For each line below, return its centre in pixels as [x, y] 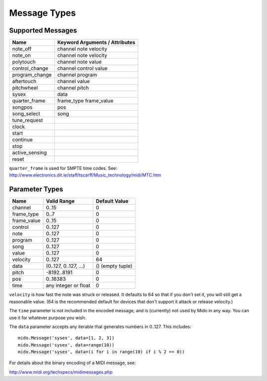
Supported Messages [43, 30]
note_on [22, 55]
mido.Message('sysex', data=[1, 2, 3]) [66, 338]
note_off [22, 49]
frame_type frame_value [85, 101]
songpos [22, 107]
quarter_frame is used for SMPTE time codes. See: [63, 169]
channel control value [82, 68]
